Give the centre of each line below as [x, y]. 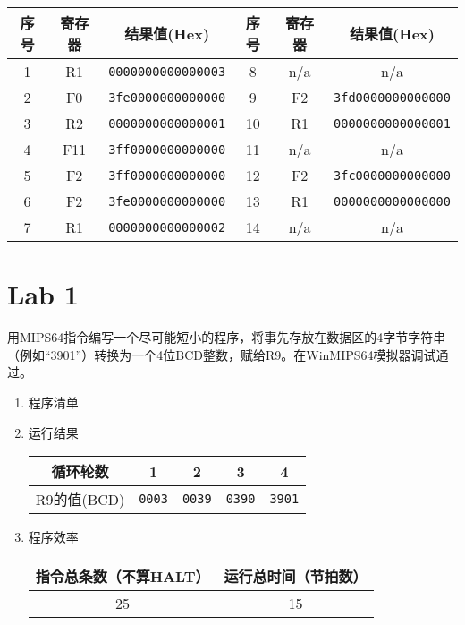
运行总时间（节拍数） [296, 576]
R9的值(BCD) [80, 500]
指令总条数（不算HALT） [123, 576]
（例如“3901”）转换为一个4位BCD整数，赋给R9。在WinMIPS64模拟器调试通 [228, 354]
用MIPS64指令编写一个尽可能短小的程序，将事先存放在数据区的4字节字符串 [227, 337]
